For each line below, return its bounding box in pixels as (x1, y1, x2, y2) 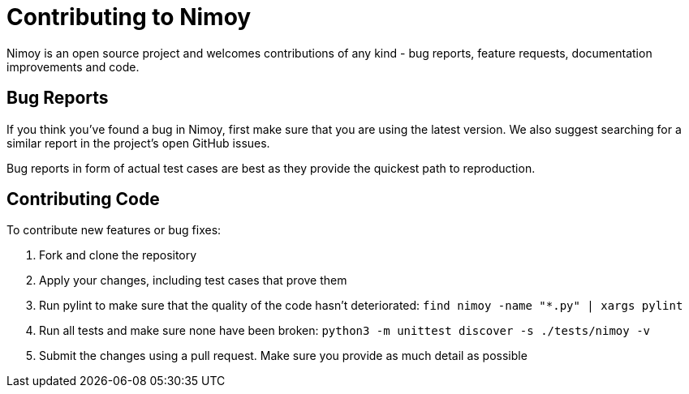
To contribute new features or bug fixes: (6, 223, 222, 238)
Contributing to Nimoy (6, 3, 252, 31)
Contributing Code (6, 189, 160, 210)
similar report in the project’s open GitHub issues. (6, 135, 270, 150)
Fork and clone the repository (39, 248, 197, 263)
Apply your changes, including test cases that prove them (39, 273, 347, 288)
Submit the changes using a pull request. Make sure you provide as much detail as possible (39, 349, 528, 363)
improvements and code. (6, 59, 140, 74)
